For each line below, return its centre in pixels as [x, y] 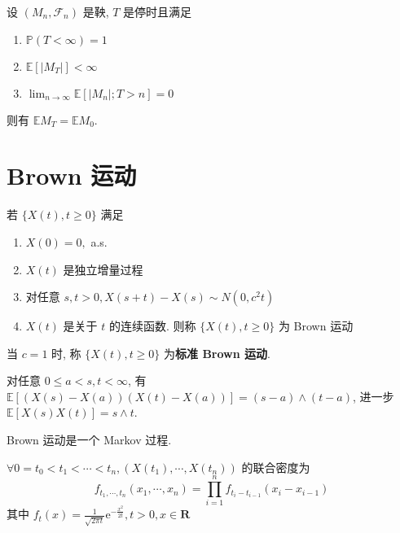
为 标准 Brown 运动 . [217, 353]
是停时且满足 [158, 11]
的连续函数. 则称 [152, 326]
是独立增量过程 [103, 269]
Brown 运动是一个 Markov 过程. [89, 440]
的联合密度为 [276, 467]
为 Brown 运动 [316, 326]
